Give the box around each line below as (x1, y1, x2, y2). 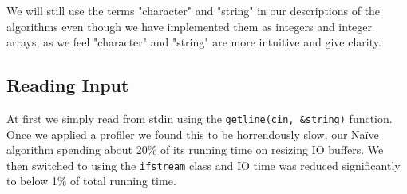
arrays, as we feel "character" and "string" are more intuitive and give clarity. (6, 34, 381, 50)
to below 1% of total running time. (6, 172, 176, 189)
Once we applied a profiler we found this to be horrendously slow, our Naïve (6, 125, 379, 142)
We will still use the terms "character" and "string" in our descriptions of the (6, 2, 381, 18)
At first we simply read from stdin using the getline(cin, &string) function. (6, 109, 393, 126)
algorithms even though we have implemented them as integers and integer (6, 18, 373, 34)
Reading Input (6, 73, 129, 97)
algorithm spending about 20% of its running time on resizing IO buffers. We (6, 141, 384, 158)
